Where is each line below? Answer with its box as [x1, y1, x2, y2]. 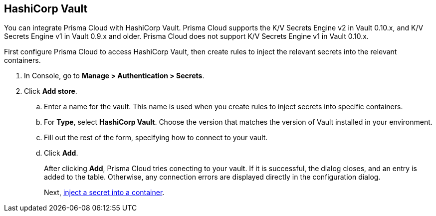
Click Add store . [24, 87, 77, 96]
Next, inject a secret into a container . [44, 188, 165, 197]
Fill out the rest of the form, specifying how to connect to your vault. [44, 133, 268, 142]
